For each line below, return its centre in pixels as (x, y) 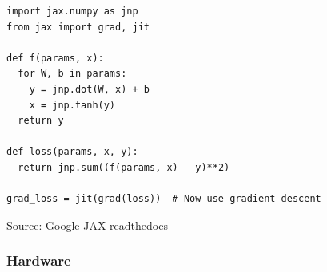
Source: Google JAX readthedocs (87, 225)
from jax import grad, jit (78, 27)
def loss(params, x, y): (72, 152)
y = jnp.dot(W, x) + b (89, 89)
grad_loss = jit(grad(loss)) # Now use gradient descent (164, 199)
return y (41, 121)
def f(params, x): (55, 58)
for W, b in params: (72, 74)
